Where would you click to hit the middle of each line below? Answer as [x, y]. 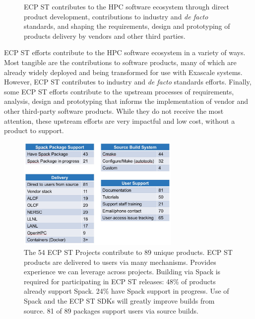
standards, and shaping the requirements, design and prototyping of [127, 26]
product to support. [34, 130]
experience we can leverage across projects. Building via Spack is [122, 272]
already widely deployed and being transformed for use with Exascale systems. [123, 72]
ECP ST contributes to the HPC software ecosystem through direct [127, 6]
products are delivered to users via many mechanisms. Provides [120, 262]
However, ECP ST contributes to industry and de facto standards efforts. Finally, [128, 82]
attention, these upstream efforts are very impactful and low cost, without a [120, 120]
